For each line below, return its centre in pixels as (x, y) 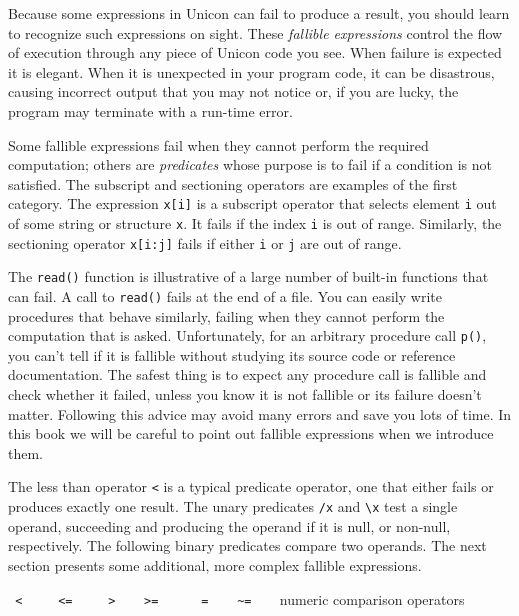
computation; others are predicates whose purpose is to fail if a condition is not (250, 164)
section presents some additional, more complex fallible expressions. (215, 564)
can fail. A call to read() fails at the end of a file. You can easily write (225, 295)
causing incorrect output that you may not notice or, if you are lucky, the (233, 91)
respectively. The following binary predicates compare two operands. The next (247, 545)
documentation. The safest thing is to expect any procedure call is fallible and (247, 374)
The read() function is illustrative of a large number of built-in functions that (248, 276)
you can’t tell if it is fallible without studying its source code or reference (232, 354)
